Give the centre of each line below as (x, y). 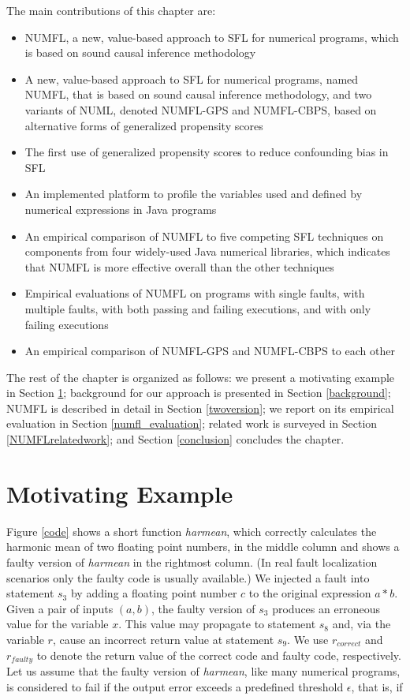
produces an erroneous (326, 608)
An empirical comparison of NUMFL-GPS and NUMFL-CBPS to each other (210, 351)
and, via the (362, 624)
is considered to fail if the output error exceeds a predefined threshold (175, 686)
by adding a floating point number (154, 593)
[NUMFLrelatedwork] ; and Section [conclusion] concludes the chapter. (175, 439)
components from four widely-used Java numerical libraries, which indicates (207, 251)
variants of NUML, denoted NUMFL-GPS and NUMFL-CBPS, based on (201, 109)
